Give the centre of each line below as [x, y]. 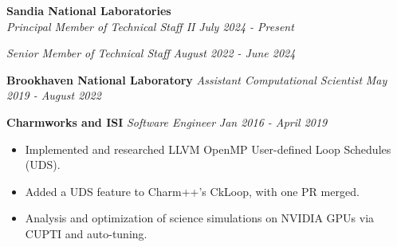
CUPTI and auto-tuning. [86, 233]
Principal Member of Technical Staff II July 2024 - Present [150, 26]
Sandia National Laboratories [89, 10]
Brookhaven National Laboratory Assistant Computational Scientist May [197, 79]
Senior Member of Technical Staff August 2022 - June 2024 [151, 53]
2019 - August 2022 [54, 95]
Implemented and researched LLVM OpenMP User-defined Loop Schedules [208, 149]
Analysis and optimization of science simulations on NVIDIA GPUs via [200, 218]
